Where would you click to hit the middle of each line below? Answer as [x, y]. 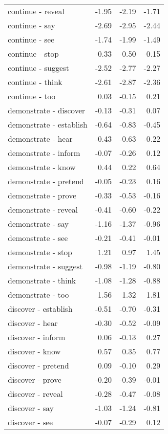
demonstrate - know [42, 167]
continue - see [31, 39]
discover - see [31, 422]
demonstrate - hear [40, 139]
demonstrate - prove [42, 195]
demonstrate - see [38, 238]
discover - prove [35, 380]
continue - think [35, 82]
